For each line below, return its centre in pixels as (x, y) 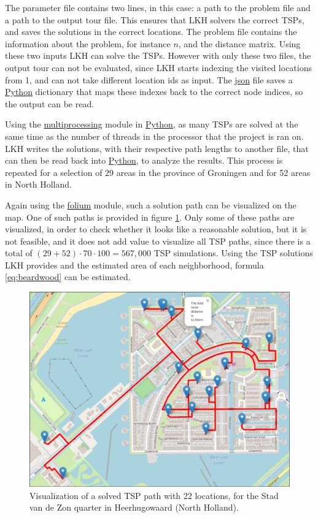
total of (19, 253)
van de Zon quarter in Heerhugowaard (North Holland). (134, 507)
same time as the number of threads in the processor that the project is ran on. (154, 136)
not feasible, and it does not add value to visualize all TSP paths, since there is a (158, 241)
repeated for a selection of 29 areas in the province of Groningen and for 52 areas (158, 172)
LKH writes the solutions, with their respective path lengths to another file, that (157, 148)
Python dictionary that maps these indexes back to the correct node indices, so (154, 92)
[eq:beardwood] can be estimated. (68, 277)
